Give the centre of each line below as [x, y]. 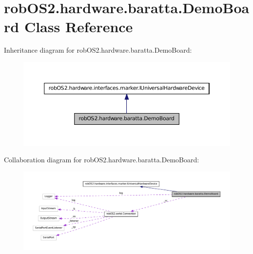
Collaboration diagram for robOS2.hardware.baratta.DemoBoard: [102, 159]
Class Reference [78, 27]
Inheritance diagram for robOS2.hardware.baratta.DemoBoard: [98, 50]
